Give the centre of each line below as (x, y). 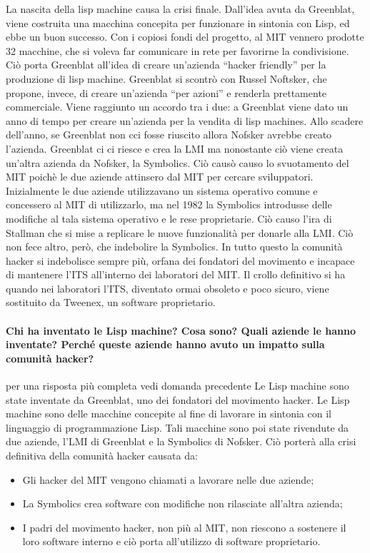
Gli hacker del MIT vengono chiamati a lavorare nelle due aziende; (168, 479)
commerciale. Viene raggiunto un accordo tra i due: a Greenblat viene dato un (177, 107)
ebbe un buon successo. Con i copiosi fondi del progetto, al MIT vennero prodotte (185, 37)
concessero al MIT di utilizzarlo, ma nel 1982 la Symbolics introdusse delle (169, 204)
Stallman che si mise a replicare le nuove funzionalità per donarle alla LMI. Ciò (180, 232)
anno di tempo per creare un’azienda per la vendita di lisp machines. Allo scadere (185, 120)
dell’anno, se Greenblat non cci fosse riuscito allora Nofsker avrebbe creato (169, 135)
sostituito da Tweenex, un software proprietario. (111, 302)
